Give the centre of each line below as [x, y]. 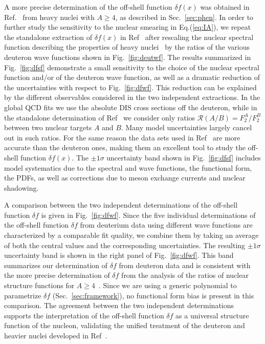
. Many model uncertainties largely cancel [186, 127]
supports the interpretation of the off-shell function [84, 315]
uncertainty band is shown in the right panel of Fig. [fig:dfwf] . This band [119, 255]
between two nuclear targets [48, 127]
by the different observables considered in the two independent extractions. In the [132, 97]
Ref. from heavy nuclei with [49, 17]
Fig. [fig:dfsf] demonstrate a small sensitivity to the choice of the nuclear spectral [132, 67]
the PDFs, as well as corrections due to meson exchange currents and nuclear [125, 178]
